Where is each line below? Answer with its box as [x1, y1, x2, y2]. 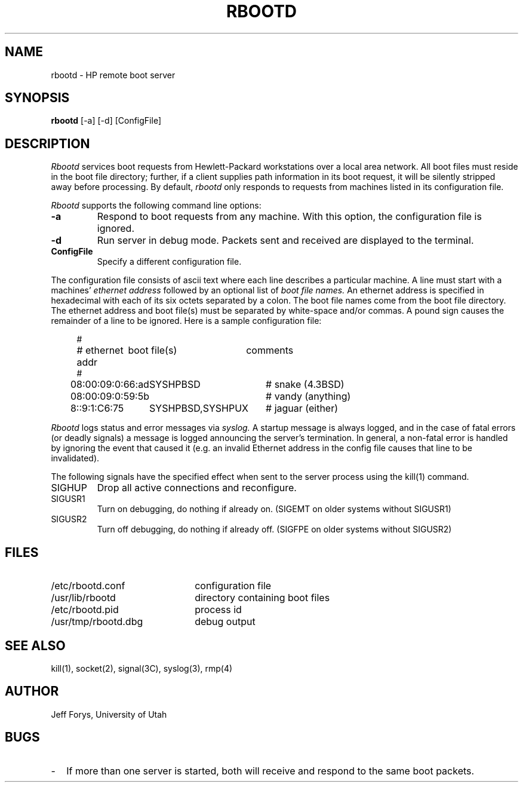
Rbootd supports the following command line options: [51, 200, 261, 211]
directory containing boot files [195, 592, 330, 604]
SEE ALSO [5, 638, 66, 653]
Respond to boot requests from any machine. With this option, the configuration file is [97, 210, 482, 223]
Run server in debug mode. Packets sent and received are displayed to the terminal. [97, 234, 474, 247]
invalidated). [51, 453, 100, 464]
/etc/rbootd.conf [51, 580, 125, 592]
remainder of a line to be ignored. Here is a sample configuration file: [51, 316, 322, 326]
